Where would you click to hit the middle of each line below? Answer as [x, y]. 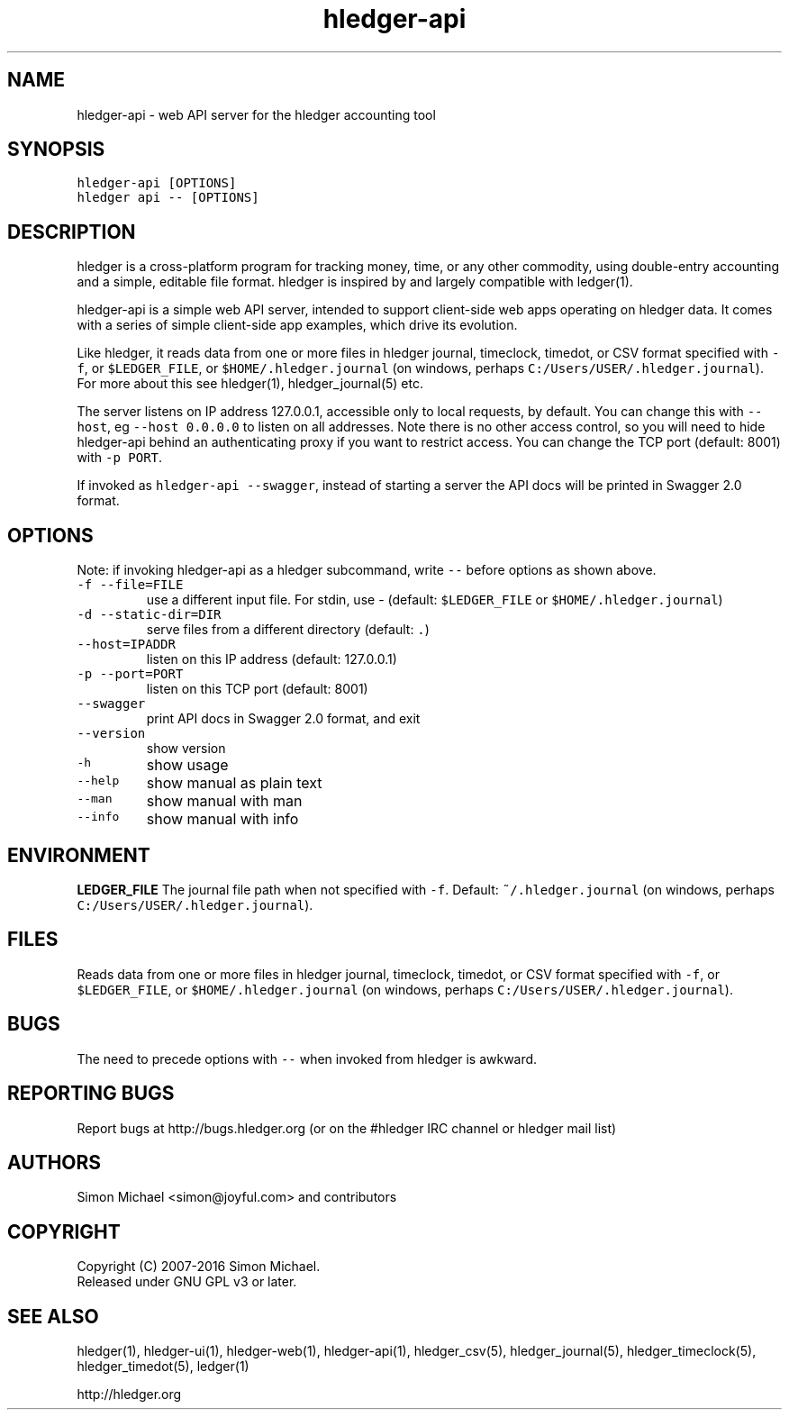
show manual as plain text [234, 783]
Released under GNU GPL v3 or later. [187, 1282]
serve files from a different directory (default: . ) [288, 630]
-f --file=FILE [130, 585]
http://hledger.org [129, 1394]
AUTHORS [54, 1162]
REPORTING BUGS [91, 1094]
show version [186, 749]
